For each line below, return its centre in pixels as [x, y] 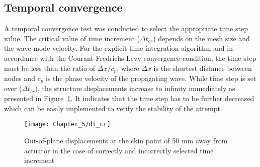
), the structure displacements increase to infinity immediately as [135, 88]
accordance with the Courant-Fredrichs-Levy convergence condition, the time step [130, 58]
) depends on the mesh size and [201, 38]
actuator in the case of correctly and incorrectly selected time [119, 150]
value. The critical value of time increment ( [72, 38]
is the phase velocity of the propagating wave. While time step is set [151, 78]
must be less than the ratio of [50, 68]
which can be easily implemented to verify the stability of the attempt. [113, 108]
